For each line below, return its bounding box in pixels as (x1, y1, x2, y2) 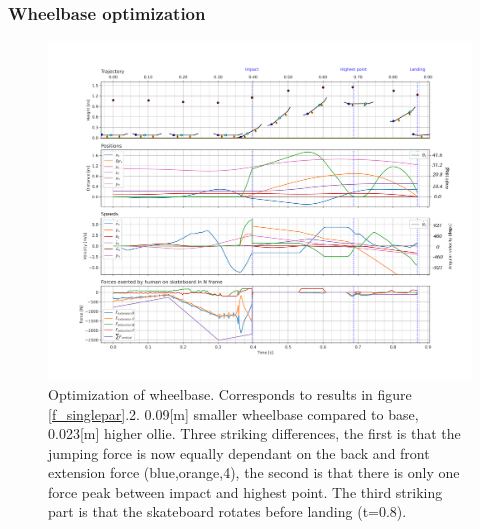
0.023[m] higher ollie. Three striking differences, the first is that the (48, 423, 461, 444)
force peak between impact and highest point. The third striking (48, 481, 443, 502)
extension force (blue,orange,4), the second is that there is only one (48, 462, 460, 483)
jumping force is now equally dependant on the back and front (48, 442, 430, 463)
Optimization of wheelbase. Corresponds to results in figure (48, 383, 412, 404)
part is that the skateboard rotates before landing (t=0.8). (48, 501, 407, 522)
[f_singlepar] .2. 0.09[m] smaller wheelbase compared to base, (48, 403, 419, 424)
